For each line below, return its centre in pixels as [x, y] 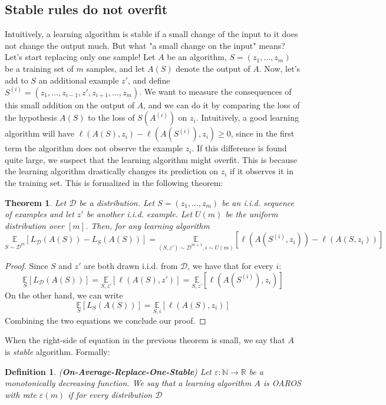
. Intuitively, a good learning [248, 117]
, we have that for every [230, 266]
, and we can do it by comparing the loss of [222, 104]
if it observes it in [262, 171]
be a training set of [39, 68]
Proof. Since [27, 266]
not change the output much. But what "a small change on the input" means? [145, 45]
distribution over [34, 225]
